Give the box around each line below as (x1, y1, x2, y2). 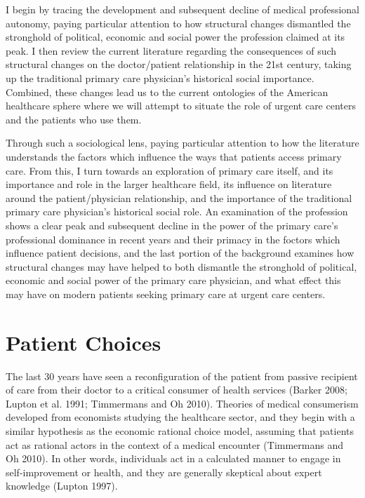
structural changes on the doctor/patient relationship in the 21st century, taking (6, 57, 352, 72)
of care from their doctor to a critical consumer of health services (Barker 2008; (6, 382, 347, 397)
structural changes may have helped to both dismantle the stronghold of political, (6, 259, 357, 274)
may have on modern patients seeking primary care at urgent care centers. (6, 286, 326, 301)
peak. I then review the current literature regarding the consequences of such (6, 43, 337, 58)
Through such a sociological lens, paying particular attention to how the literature (6, 135, 359, 150)
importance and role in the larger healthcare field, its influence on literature (6, 177, 332, 191)
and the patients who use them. (6, 112, 142, 126)
